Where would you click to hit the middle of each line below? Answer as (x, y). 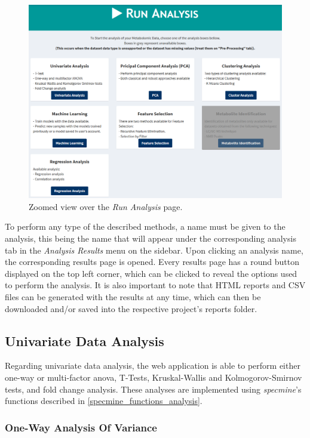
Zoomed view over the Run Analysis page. (106, 206)
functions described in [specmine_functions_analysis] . (104, 401)
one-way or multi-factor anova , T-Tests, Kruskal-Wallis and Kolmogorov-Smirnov (154, 377)
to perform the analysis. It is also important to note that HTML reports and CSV (155, 285)
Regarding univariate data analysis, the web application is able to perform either (153, 365)
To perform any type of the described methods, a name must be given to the (145, 226)
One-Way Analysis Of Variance (81, 427)
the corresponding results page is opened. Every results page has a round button (152, 262)
